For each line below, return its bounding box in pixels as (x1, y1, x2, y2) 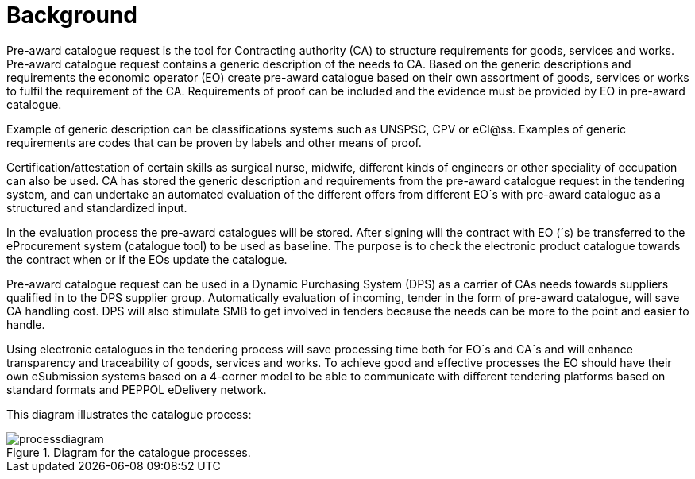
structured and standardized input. (6, 200, 187, 214)
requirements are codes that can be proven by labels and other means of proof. (6, 135, 422, 149)
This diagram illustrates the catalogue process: (6, 407, 252, 421)
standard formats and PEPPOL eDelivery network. (6, 382, 267, 396)
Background (6, 2, 137, 29)
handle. (6, 317, 45, 331)
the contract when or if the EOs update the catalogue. (6, 252, 288, 266)
